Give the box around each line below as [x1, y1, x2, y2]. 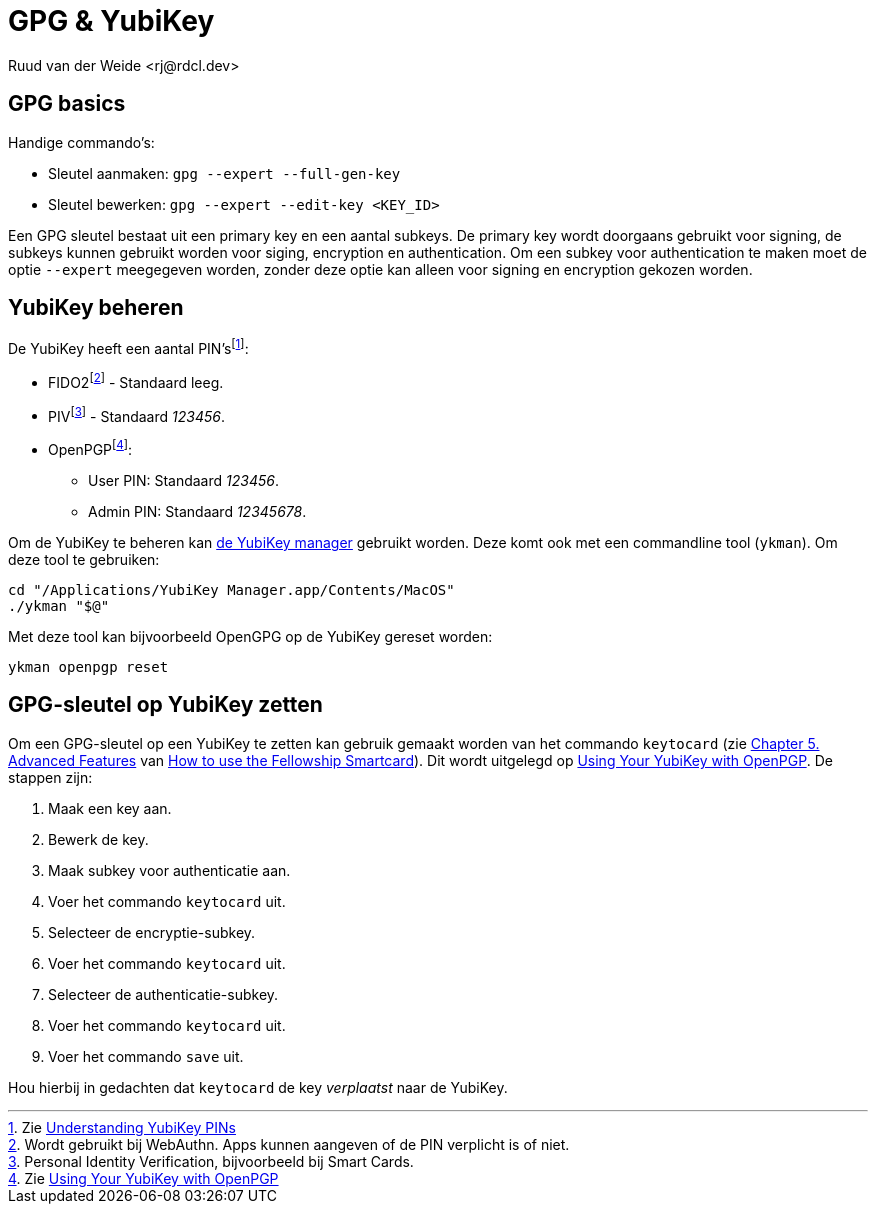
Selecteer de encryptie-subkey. [48, 923, 256, 941]
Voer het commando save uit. [48, 1047, 244, 1065]
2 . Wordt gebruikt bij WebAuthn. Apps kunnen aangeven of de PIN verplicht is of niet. [8, 1135, 570, 1153]
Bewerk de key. [48, 830, 149, 848]
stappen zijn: [8, 768, 93, 786]
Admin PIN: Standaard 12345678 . [88, 503, 307, 521]
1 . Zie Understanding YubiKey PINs [8, 1118, 236, 1136]
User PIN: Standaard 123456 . [88, 472, 279, 490]
